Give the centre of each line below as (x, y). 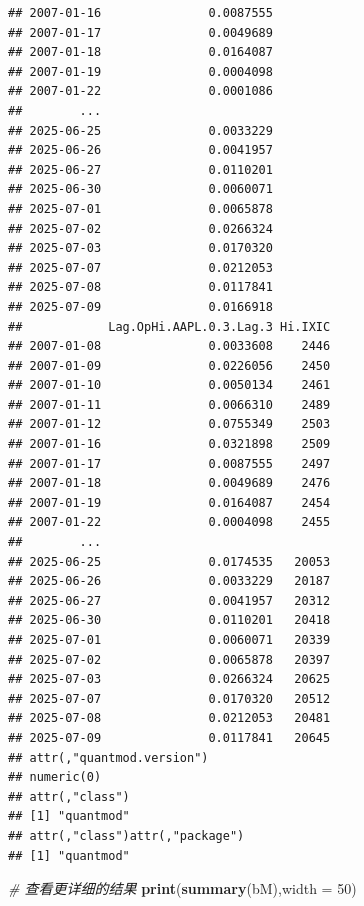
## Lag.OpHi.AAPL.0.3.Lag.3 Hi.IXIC (169, 326)
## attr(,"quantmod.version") (108, 757)
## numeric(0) (55, 777)
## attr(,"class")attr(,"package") (126, 835)
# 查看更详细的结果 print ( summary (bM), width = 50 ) (182, 888)
